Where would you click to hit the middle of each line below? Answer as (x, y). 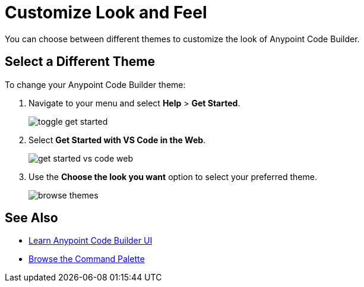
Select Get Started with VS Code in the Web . (117, 140)
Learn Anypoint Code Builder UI (91, 241)
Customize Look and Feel (106, 12)
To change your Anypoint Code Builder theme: (95, 84)
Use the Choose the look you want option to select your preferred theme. (173, 176)
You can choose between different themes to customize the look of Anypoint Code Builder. (182, 39)
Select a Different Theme (80, 62)
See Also (31, 218)
